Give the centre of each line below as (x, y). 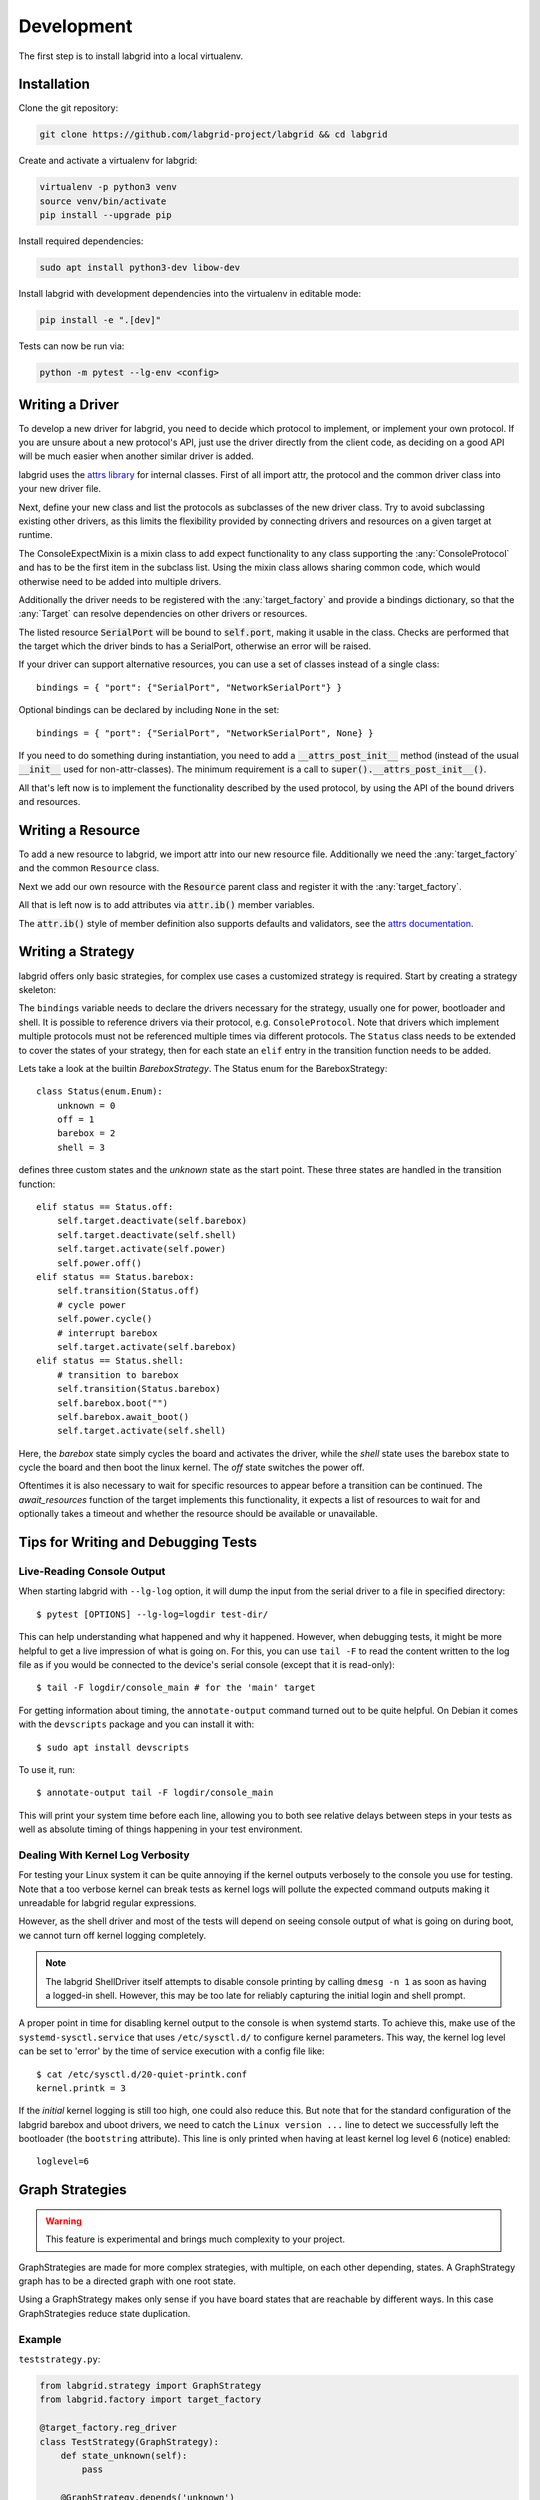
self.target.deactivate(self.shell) (146, 1234)
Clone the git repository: (68, 108)
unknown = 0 (86, 1105)
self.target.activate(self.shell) (141, 1431)
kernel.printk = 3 (81, 2088)
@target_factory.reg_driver (108, 2428)
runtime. (36, 535)
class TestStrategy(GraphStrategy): (129, 2441)
